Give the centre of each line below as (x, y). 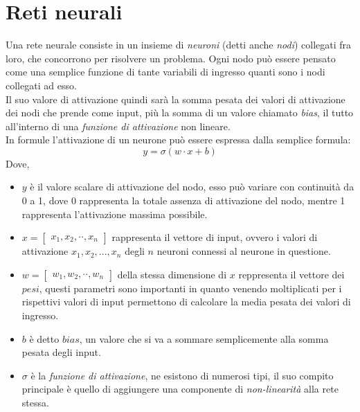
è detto (44, 338)
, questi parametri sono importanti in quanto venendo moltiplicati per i (190, 288)
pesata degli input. (61, 352)
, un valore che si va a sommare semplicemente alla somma (204, 338)
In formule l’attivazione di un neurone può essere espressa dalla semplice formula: (178, 140)
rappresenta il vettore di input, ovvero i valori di (215, 237)
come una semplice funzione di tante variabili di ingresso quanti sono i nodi (165, 72)
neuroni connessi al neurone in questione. (244, 251)
